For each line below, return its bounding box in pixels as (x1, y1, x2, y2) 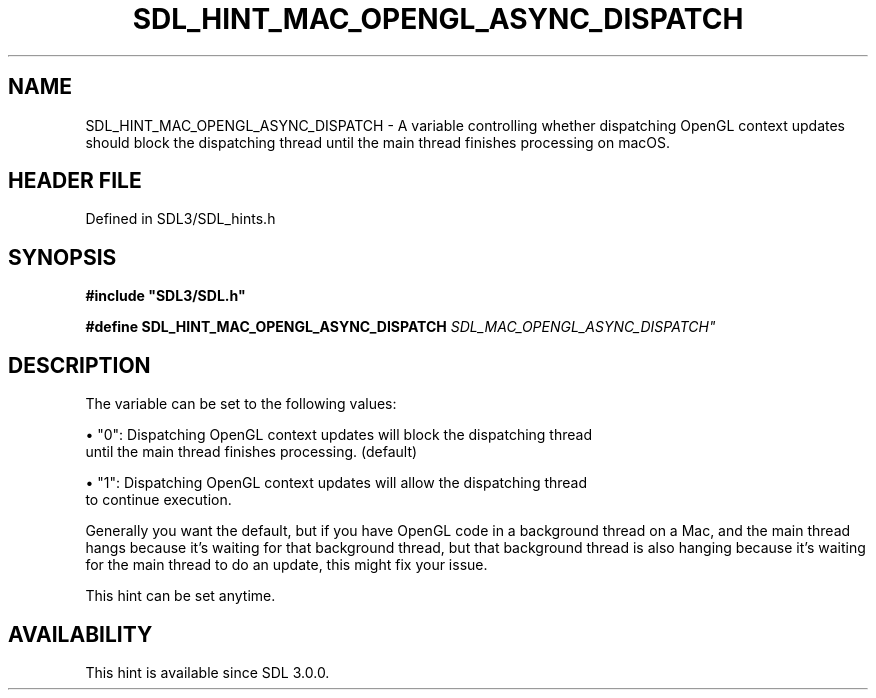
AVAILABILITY (8, 621, 153, 647)
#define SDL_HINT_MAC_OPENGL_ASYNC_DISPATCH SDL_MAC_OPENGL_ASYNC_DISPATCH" (85, 318, 716, 336)
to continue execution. (85, 491, 232, 509)
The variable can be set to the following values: (85, 395, 397, 413)
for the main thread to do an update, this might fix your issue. (85, 556, 488, 574)
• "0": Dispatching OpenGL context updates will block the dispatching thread (85, 426, 592, 444)
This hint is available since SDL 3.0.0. (85, 663, 330, 681)
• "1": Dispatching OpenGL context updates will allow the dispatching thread (85, 474, 588, 492)
